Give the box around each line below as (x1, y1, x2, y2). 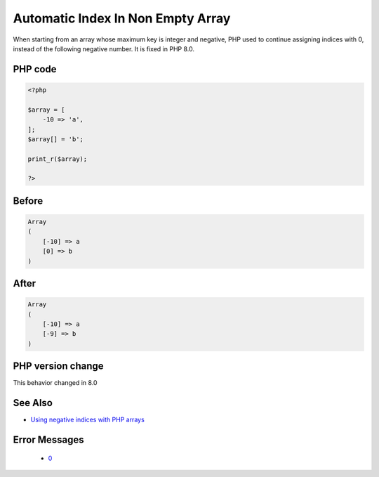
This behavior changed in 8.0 (13, 379, 98, 387)
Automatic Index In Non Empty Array (13, 11, 231, 26)
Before (13, 195, 44, 207)
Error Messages (13, 433, 84, 445)
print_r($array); (27, 155, 88, 163)
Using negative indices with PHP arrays (30, 415, 145, 424)
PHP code (13, 63, 57, 75)
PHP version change (13, 360, 105, 372)
